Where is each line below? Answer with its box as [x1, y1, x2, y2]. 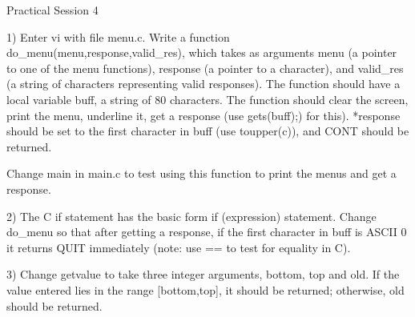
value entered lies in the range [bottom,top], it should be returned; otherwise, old [6, 281, 405, 298]
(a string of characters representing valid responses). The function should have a [6, 75, 401, 92]
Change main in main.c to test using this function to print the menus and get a [6, 165, 397, 182]
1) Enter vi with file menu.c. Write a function [6, 28, 230, 45]
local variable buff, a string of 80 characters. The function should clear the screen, [6, 90, 409, 107]
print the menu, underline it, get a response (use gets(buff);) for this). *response [6, 106, 401, 123]
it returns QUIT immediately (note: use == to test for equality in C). [6, 239, 351, 255]
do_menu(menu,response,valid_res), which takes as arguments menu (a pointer [6, 44, 397, 61]
